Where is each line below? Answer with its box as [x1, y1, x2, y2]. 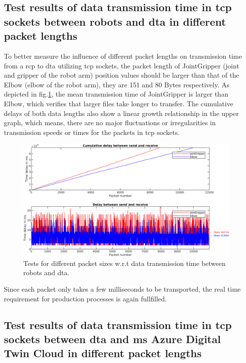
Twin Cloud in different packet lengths [4, 346, 202, 361]
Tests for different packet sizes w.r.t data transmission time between [23, 258, 226, 268]
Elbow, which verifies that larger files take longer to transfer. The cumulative [4, 98, 233, 108]
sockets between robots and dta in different [4, 14, 226, 29]
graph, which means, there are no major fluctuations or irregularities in [4, 117, 216, 128]
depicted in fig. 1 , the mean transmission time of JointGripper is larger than [4, 89, 229, 99]
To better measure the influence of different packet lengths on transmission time [4, 50, 242, 61]
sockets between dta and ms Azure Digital [4, 331, 221, 346]
